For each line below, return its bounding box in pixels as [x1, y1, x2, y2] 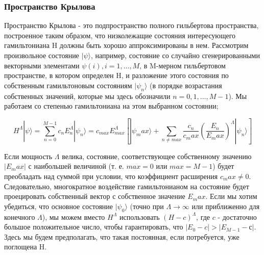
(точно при [130, 200, 164, 211]
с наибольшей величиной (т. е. [28, 161, 124, 171]
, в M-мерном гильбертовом [139, 60, 226, 70]
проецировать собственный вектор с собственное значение [4, 191, 185, 201]
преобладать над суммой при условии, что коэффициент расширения [4, 170, 218, 181]
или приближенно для [191, 200, 260, 211]
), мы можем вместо [42, 211, 105, 222]
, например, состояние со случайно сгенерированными [90, 50, 260, 60]
